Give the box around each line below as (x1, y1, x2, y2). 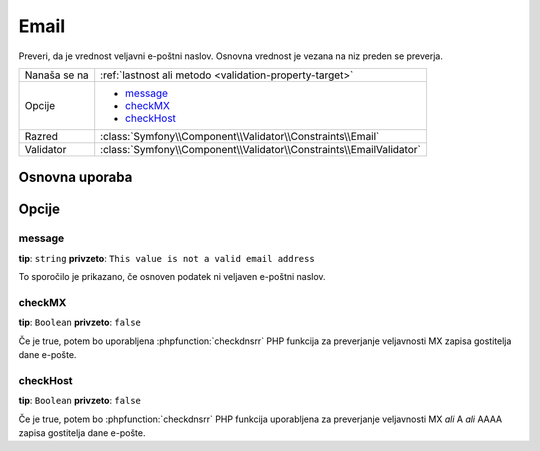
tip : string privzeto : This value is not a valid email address (18, 252, 315, 264)
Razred (24, 129, 59, 143)
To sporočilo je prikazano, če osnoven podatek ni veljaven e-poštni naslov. (18, 271, 326, 283)
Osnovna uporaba (18, 169, 133, 186)
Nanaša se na (24, 68, 89, 82)
